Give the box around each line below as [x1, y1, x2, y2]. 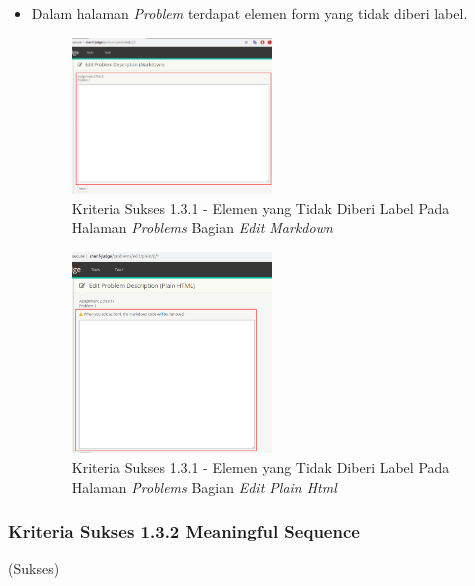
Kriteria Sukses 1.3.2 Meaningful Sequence [8, 519, 360, 544]
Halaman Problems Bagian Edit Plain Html [71, 476, 337, 497]
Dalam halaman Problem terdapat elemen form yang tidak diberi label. [31, 3, 468, 23]
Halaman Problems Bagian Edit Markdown [71, 217, 333, 238]
